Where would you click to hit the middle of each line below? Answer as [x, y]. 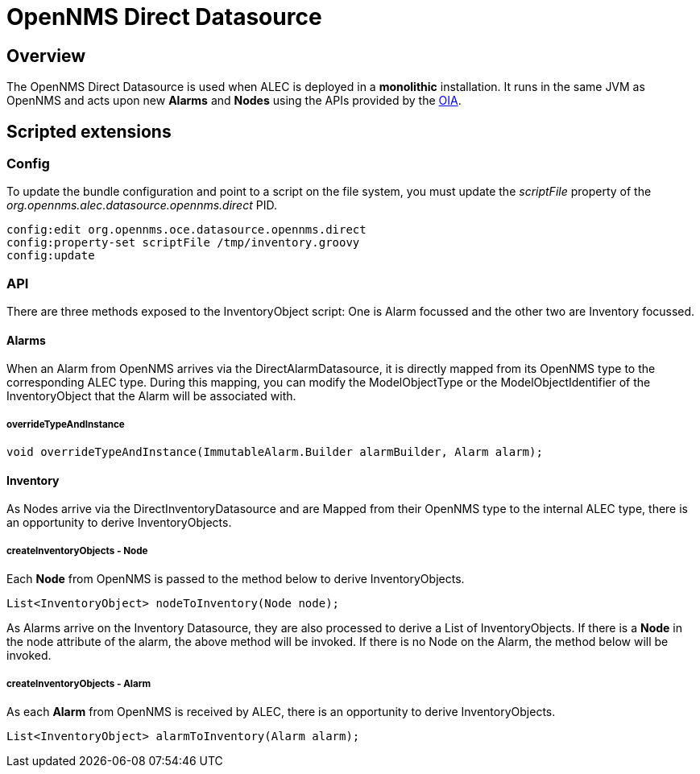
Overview [46, 56]
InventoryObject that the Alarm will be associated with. [151, 396]
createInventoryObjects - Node [77, 550]
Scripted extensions [89, 131]
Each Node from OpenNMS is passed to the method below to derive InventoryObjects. [236, 579]
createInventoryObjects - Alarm [79, 683]
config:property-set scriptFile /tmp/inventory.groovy [183, 243]
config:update [51, 256]
